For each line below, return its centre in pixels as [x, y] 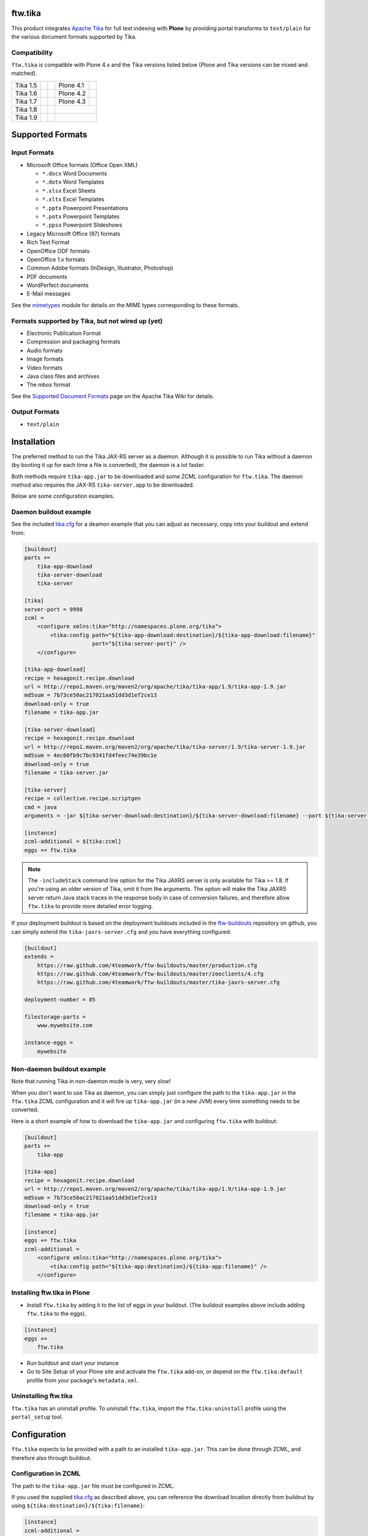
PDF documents [47, 276]
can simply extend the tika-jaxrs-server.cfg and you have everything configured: [121, 931]
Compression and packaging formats [74, 342]
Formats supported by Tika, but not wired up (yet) [87, 321]
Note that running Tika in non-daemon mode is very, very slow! [91, 1081]
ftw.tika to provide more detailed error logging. [90, 906]
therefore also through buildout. [52, 1458]
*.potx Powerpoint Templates [81, 216]
